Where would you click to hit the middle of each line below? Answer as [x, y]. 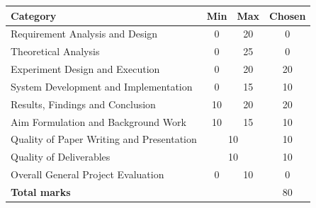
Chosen [288, 15]
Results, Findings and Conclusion [83, 104]
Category [34, 15]
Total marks [41, 191]
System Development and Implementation [102, 86]
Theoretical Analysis [55, 51]
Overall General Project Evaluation [88, 174]
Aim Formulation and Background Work [98, 121]
